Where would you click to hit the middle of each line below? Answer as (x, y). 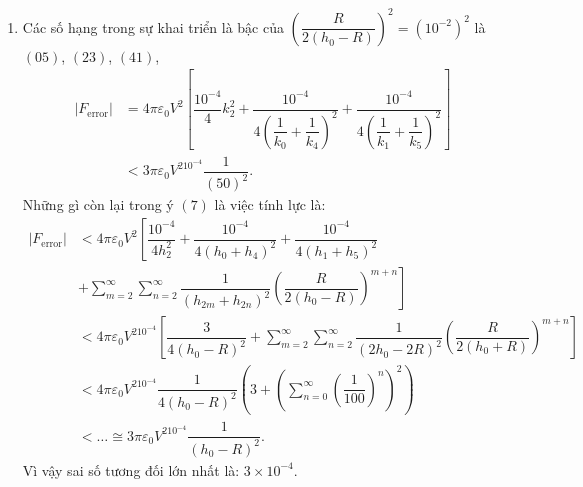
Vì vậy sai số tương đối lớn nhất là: (131, 469)
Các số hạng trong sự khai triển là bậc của (153, 26)
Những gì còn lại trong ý (98, 204)
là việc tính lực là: (270, 204)
